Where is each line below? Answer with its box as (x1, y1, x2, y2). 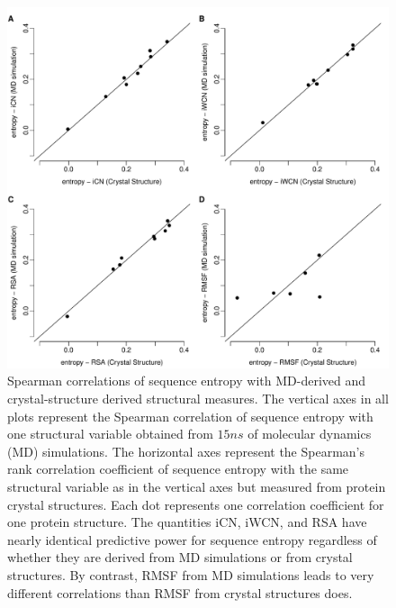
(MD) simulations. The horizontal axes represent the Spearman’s (7, 441, 365, 460)
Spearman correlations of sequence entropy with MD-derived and (7, 371, 366, 390)
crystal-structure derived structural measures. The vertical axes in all (7, 389, 389, 407)
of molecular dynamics (247, 424, 372, 443)
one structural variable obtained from (7, 424, 213, 443)
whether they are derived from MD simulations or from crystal (7, 548, 353, 567)
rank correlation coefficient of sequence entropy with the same (7, 459, 349, 478)
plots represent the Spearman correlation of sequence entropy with (7, 406, 373, 425)
